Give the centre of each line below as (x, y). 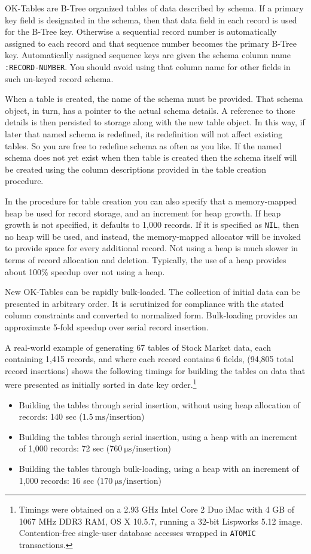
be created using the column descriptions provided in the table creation (136, 169)
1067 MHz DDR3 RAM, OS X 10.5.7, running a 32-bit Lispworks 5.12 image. (161, 521)
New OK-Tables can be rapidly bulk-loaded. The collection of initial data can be (153, 292)
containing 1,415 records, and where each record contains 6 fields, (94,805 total (150, 359)
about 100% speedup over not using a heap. (85, 271)
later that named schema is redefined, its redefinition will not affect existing (144, 134)
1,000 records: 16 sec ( (60, 480)
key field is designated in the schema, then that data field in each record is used (151, 19)
